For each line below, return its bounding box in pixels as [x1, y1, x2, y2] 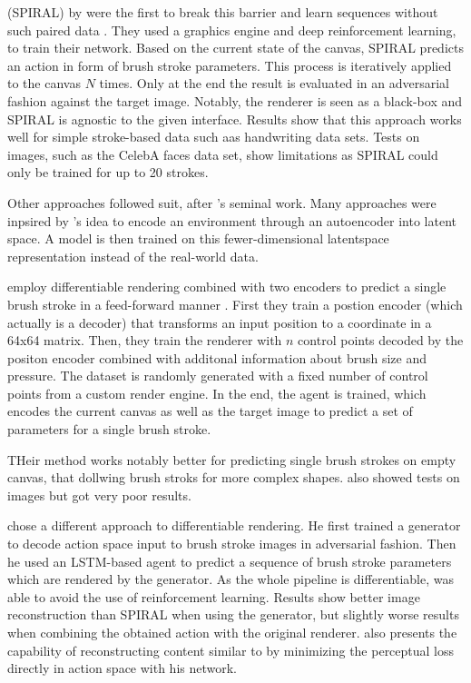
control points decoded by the [298, 331, 464, 350]
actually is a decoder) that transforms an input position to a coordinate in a [7, 312, 432, 332]
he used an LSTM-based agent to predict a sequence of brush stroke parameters [7, 551, 452, 570]
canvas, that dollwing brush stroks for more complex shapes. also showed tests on [7, 468, 460, 487]
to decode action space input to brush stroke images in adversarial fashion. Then [7, 534, 456, 553]
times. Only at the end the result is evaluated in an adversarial [99, 74, 449, 93]
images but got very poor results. [7, 485, 191, 504]
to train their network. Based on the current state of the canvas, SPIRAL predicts [7, 38, 464, 57]
